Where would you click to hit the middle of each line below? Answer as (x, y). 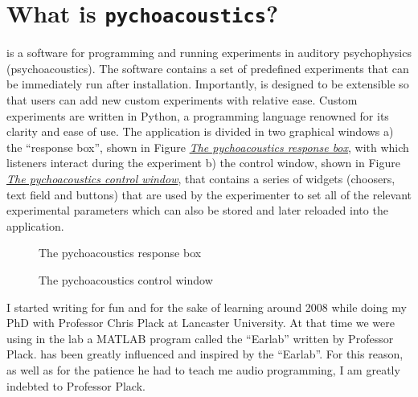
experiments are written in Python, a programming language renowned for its (198, 115)
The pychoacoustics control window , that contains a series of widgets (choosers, (201, 178)
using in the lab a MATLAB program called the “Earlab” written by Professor (200, 338)
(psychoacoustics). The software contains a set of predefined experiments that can (208, 68)
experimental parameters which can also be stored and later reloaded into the (197, 210)
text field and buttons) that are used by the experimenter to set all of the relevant (209, 194)
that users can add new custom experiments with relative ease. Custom (182, 100)
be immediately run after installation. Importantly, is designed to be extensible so (208, 84)
